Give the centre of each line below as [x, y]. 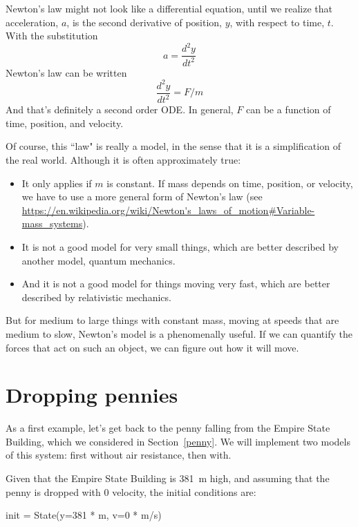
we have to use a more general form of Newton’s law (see [142, 197]
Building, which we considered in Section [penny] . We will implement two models [178, 441]
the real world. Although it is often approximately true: [123, 159]
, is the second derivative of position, [144, 22]
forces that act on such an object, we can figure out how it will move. [152, 347]
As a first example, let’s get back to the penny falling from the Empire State [168, 428]
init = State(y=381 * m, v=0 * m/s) [84, 515]
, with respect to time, [277, 22]
